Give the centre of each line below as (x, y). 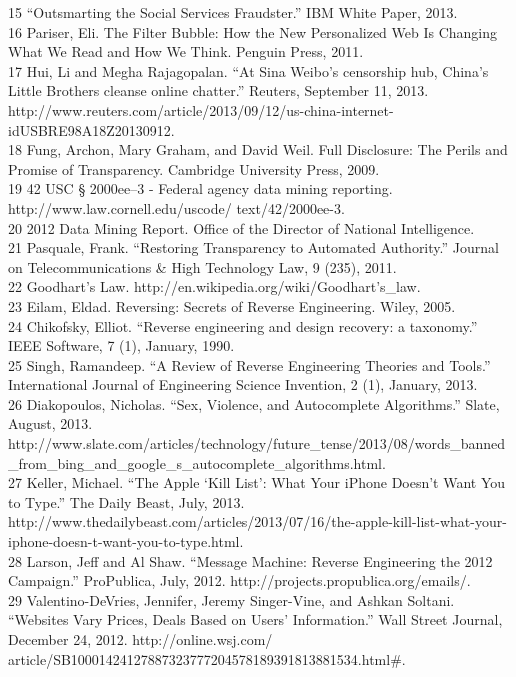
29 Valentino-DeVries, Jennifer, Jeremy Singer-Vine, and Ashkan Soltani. (231, 599)
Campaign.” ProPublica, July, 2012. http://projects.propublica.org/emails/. (239, 580)
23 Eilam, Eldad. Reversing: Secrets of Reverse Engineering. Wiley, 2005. (232, 305)
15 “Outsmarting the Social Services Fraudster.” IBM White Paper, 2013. (233, 12)
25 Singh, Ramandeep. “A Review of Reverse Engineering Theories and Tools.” (249, 364)
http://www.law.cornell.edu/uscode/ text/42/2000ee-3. (176, 207)
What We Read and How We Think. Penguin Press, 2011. (186, 51)
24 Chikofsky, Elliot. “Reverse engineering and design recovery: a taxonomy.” (243, 325)
